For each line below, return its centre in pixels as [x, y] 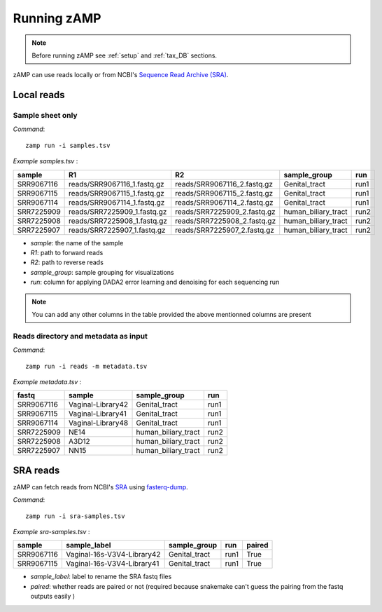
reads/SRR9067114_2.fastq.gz [224, 202]
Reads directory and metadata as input [80, 336]
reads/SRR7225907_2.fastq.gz [225, 230]
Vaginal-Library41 [98, 414]
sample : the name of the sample [77, 243]
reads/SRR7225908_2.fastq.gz [226, 221]
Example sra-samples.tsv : [51, 532]
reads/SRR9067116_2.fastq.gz [224, 184]
